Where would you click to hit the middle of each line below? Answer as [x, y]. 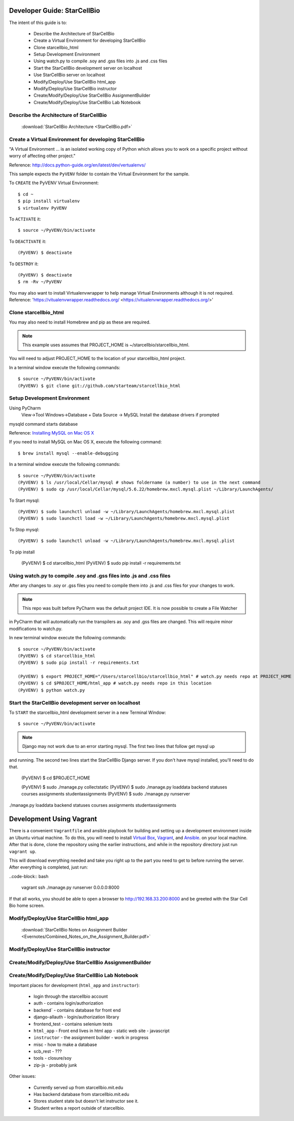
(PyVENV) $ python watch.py [51, 690]
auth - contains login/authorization [68, 1003]
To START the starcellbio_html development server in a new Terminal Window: [88, 712]
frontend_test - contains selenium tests [73, 1024]
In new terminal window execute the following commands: [68, 638]
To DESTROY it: [24, 264]
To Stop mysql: [24, 529]
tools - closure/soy [53, 1058]
